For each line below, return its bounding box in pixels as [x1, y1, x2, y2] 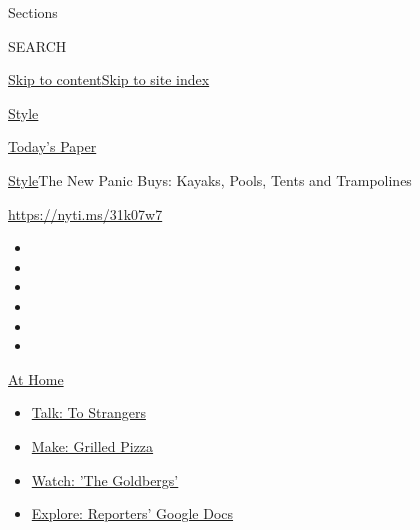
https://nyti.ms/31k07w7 [8, 203, 163, 224]
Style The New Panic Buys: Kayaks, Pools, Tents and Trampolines [8, 169, 412, 190]
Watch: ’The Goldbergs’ [31, 469, 179, 490]
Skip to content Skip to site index [8, 69, 210, 90]
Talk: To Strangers [31, 402, 146, 423]
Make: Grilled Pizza [31, 435, 154, 456]
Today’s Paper [8, 136, 97, 157]
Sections [8, 2, 58, 22]
